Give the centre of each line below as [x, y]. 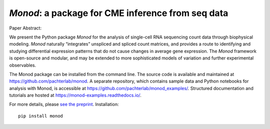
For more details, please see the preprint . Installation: [64, 104]
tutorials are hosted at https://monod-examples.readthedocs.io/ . [75, 95]
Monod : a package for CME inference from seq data [119, 13]
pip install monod [41, 116]
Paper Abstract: [25, 28]
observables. [23, 65]
